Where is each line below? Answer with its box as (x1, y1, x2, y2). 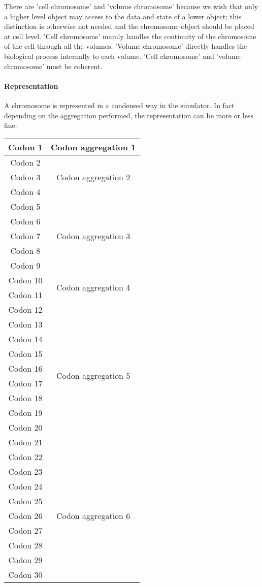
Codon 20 (8, 421, 43, 433)
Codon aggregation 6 (56, 509, 130, 521)
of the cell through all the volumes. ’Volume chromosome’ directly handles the (4, 41, 247, 51)
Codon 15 (8, 347, 43, 360)
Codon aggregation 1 (50, 141, 136, 153)
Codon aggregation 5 (56, 370, 130, 382)
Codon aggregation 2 (56, 171, 130, 183)
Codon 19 (8, 406, 43, 418)
